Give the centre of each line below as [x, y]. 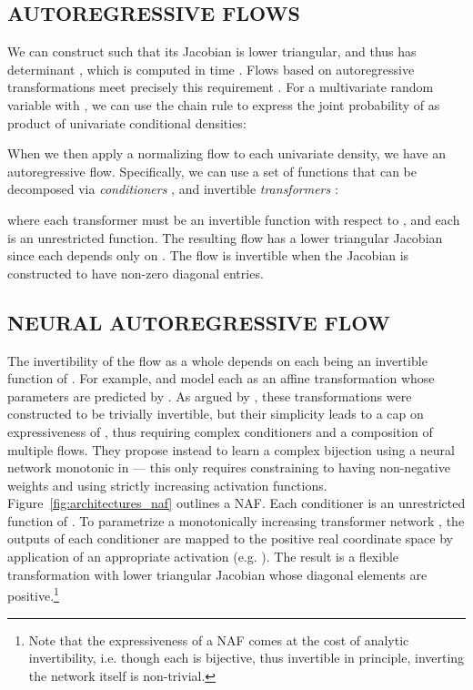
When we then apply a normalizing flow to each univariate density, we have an [226, 153]
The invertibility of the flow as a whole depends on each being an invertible [217, 360]
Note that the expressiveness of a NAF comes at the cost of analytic [219, 639]
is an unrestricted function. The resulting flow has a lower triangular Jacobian [225, 237]
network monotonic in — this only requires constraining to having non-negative [229, 467]
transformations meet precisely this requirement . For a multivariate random [221, 87]
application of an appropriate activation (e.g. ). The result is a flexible [203, 557]
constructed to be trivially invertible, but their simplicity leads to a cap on [216, 414]
